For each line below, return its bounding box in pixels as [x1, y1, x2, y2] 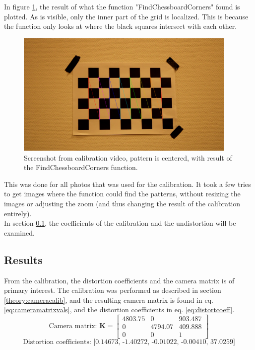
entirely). [4, 208, 32, 218]
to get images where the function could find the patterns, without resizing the [4, 188, 241, 199]
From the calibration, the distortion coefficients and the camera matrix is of [4, 275, 235, 285]
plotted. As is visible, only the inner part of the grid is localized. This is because [4, 11, 249, 21]
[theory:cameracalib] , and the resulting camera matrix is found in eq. [4, 294, 213, 305]
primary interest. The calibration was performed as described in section [4, 285, 221, 295]
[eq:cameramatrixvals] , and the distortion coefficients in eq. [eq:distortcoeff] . [4, 304, 235, 315]
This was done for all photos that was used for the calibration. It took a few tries [4, 178, 251, 189]
